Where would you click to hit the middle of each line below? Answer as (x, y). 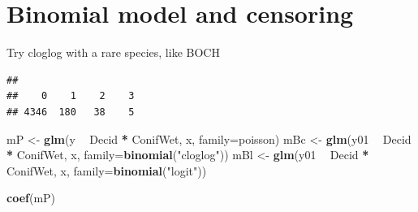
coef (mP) (31, 198)
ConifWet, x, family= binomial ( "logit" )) (107, 170)
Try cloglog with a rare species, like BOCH (113, 52)
